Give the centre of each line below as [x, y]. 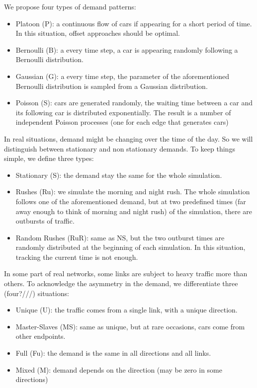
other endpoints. [41, 336]
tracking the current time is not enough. [77, 257]
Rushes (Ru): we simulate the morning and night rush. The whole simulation [133, 192]
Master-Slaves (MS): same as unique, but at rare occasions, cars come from [130, 326]
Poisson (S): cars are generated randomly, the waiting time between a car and [134, 103]
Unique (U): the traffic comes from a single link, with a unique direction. [127, 310]
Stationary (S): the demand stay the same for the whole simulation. [119, 175]
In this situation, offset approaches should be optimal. [98, 33]
